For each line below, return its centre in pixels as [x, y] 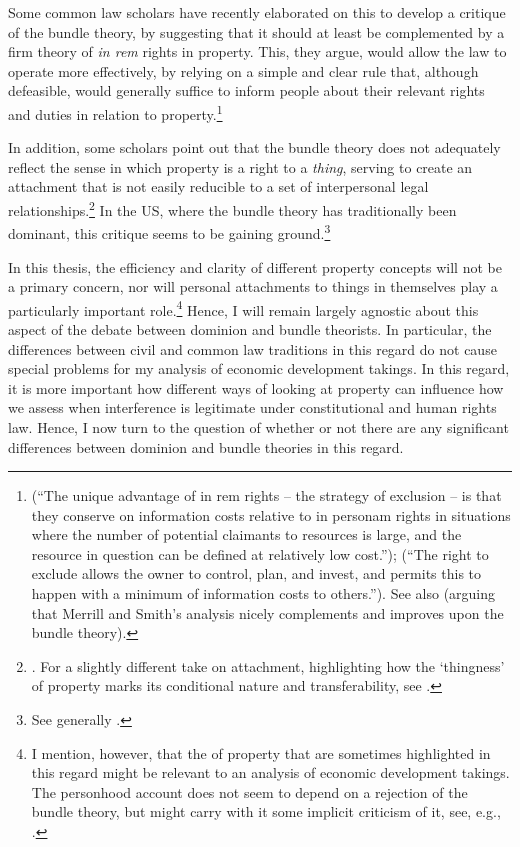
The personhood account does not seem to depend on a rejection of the [249, 791]
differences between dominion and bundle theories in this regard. [206, 446]
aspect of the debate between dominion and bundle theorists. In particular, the [250, 328]
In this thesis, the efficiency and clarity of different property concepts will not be [255, 266]
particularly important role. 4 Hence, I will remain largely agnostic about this [243, 308]
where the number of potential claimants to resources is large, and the [246, 534]
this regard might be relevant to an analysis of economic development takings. [270, 772]
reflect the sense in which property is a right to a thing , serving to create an [240, 166]
